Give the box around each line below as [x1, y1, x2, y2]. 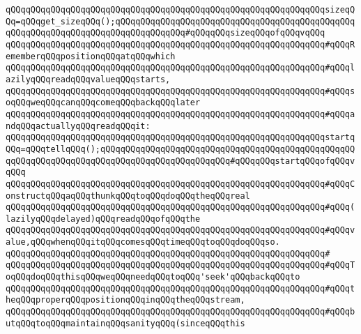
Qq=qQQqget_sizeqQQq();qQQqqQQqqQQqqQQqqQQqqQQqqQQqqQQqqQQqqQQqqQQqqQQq [6, 16, 355, 26]
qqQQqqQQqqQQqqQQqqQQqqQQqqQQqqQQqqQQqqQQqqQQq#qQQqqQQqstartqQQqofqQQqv [6, 155, 355, 166]
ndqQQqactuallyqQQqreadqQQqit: [6, 121, 151, 131]
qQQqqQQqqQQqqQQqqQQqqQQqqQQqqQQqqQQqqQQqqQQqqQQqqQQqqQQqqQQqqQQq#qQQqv [6, 225, 355, 236]
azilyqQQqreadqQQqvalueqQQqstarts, [6, 74, 171, 84]
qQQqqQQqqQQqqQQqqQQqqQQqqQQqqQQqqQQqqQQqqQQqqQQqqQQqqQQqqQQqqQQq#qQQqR [6, 39, 355, 50]
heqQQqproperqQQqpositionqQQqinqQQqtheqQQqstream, [6, 295, 245, 305]
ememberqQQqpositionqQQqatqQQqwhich [6, 51, 176, 61]
